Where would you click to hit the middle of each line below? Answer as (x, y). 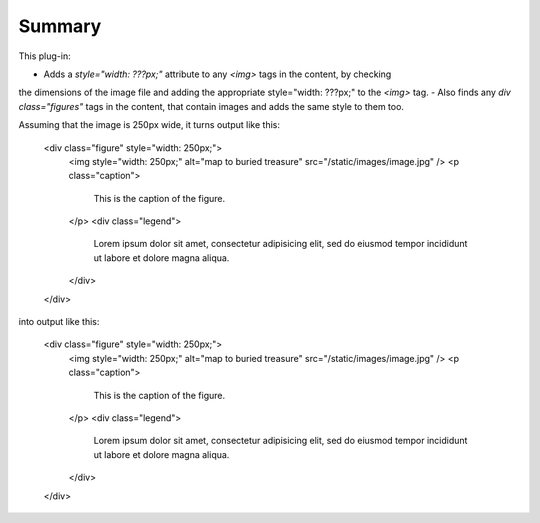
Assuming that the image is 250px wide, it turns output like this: (149, 125)
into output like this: (59, 322)
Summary (60, 26)
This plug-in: (44, 56)
